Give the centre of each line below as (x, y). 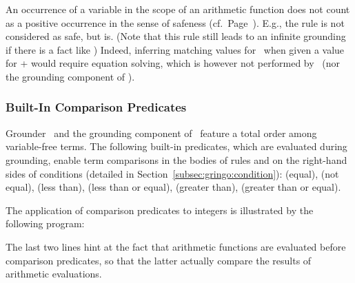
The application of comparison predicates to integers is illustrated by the (160, 210)
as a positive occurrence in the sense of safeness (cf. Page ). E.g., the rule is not (175, 22)
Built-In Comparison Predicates (96, 107)
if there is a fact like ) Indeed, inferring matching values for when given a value (175, 49)
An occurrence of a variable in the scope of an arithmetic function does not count (178, 9)
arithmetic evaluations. (54, 274)
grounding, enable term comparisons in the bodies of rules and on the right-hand (176, 159)
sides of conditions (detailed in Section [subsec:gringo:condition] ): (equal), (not (172, 173)
